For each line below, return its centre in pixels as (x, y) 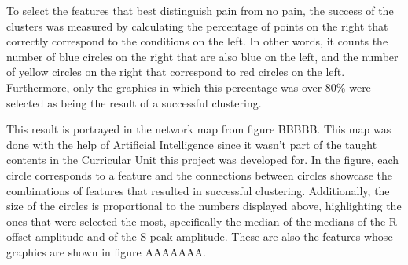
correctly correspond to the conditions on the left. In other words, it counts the (197, 41)
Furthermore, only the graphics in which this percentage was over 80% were (189, 87)
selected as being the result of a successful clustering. (134, 102)
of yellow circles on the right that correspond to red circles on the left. (176, 72)
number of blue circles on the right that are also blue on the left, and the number (202, 56)
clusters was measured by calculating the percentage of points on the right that (197, 25)
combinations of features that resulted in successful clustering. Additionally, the (198, 190)
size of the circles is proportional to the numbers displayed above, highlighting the (204, 206)
